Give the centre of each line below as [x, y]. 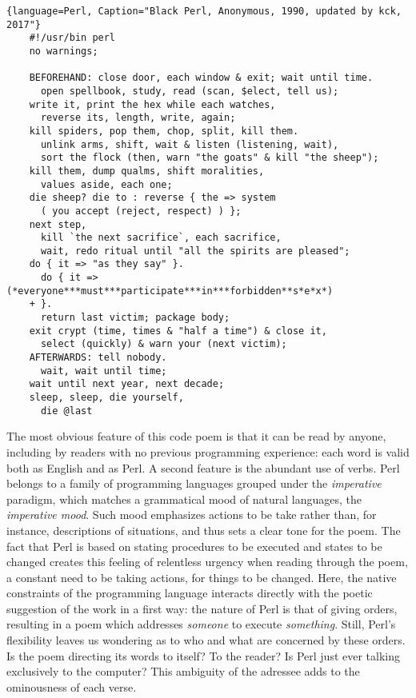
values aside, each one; [106, 184]
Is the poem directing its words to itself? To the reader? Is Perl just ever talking [204, 655]
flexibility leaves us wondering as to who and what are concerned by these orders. [206, 640]
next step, [58, 224]
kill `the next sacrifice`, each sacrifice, [161, 238]
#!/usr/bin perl [72, 38]
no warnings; [64, 51]
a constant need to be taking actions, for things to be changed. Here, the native [202, 577]
